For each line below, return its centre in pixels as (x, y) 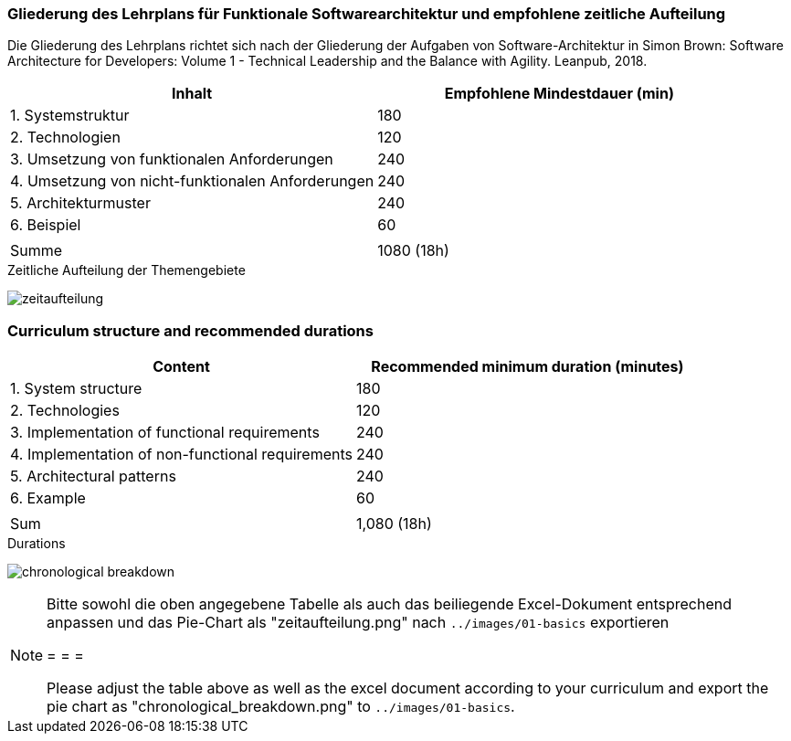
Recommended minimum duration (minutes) (527, 367)
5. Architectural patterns (93, 476)
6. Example (48, 498)
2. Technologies (65, 411)
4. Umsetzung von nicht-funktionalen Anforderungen (192, 181)
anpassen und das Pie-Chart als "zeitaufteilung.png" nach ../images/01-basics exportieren (358, 623)
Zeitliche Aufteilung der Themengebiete (127, 270)
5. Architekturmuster (80, 203)
